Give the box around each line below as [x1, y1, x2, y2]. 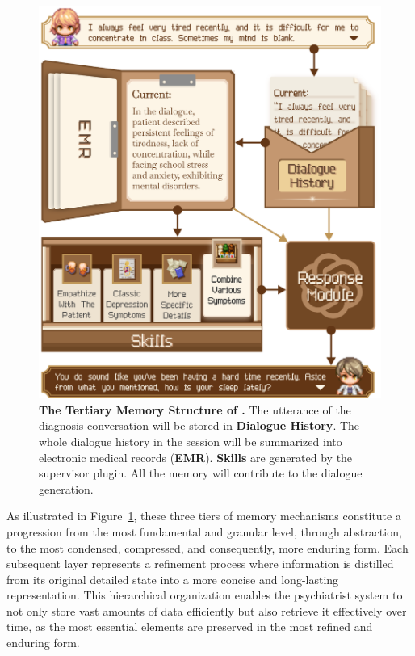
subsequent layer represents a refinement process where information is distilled [6, 555, 394, 572]
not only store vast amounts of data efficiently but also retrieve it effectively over [6, 602, 407, 619]
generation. [39, 480, 94, 497]
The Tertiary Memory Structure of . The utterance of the [39, 401, 351, 418]
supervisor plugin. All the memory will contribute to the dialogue [39, 465, 363, 481]
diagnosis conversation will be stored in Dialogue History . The [39, 417, 360, 434]
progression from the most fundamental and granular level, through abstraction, [6, 523, 402, 540]
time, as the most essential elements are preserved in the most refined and [6, 618, 373, 635]
